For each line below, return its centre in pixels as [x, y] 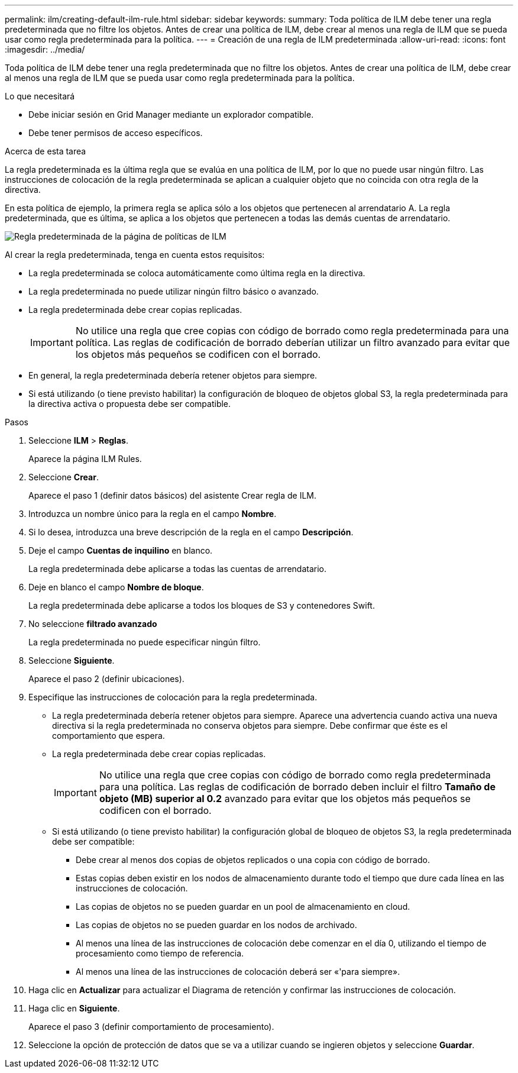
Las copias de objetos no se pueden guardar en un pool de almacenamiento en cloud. [243, 906]
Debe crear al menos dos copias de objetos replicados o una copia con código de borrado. [253, 860]
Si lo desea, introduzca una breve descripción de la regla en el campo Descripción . [191, 532]
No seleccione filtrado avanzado [93, 624]
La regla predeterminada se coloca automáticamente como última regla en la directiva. [197, 273]
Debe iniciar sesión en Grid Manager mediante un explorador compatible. [171, 114]
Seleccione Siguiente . [72, 660]
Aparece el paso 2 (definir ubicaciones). [106, 679]
